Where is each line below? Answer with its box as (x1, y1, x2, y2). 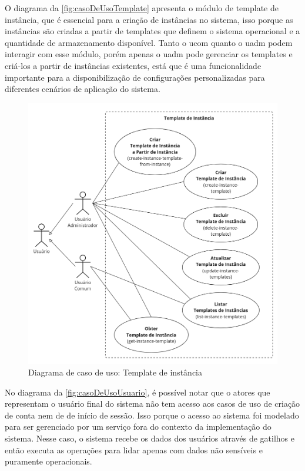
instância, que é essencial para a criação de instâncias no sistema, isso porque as (5, 13, 293, 25)
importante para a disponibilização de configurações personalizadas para (5, 71, 265, 83)
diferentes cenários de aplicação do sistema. (5, 83, 160, 95)
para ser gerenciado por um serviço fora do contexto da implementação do (5, 420, 272, 433)
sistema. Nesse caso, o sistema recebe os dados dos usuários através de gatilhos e (5, 432, 295, 444)
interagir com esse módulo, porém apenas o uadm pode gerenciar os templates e (5, 48, 293, 60)
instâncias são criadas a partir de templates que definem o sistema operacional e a (5, 25, 300, 37)
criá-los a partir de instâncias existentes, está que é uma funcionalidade (5, 59, 262, 71)
